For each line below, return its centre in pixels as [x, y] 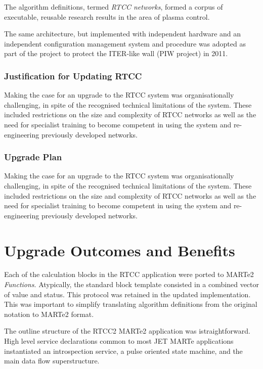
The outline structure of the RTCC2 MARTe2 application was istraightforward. [127, 331]
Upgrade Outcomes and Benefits [120, 250]
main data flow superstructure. [52, 361]
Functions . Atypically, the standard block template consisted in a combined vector [132, 284]
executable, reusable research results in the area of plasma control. [107, 16]
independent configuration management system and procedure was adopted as [125, 43]
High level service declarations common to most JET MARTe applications [119, 341]
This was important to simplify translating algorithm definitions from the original [131, 304]
